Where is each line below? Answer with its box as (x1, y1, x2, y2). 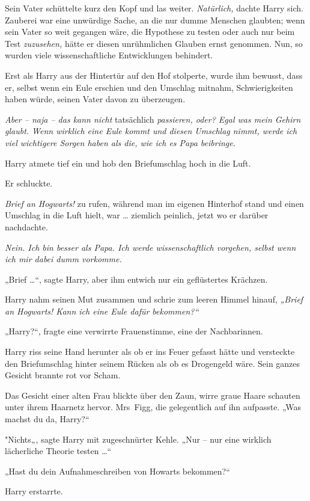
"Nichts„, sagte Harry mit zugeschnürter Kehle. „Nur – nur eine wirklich (5, 432, 272, 445)
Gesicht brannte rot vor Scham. (5, 369, 121, 381)
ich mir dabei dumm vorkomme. (5, 253, 122, 265)
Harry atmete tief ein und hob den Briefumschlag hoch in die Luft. (5, 156, 251, 169)
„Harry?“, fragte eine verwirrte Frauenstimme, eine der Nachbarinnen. (5, 325, 263, 337)
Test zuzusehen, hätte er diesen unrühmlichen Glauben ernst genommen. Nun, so (5, 37, 303, 49)
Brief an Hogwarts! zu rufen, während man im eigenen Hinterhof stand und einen (5, 197, 304, 209)
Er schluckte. (5, 177, 53, 189)
